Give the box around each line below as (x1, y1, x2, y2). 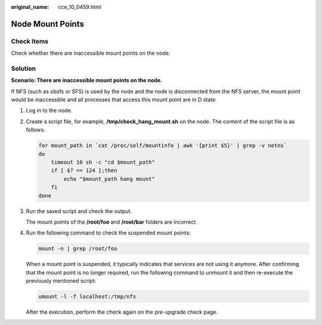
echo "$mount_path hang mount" (63, 176, 155, 182)
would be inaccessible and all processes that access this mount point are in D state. (11, 96, 217, 104)
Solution (11, 64, 36, 73)
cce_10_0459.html (58, 4, 101, 10)
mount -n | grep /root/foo (38, 245, 117, 252)
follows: (26, 126, 45, 133)
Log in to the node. (26, 107, 73, 114)
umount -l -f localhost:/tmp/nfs (38, 293, 137, 300)
